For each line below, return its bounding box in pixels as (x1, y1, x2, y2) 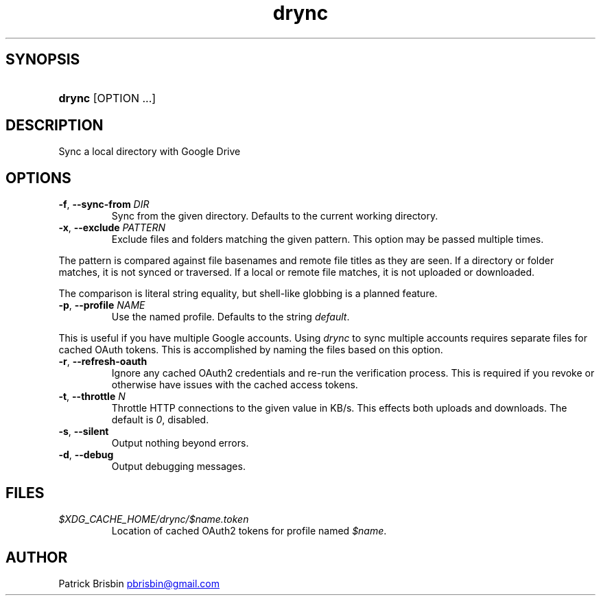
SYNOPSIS (5, 51, 80, 69)
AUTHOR (5, 548, 68, 566)
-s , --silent (58, 425, 109, 438)
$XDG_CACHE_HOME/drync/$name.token (58, 513, 249, 526)
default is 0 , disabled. (111, 414, 209, 426)
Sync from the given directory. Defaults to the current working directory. (111, 210, 438, 222)
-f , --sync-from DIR (58, 198, 150, 211)
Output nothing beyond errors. (111, 437, 249, 449)
